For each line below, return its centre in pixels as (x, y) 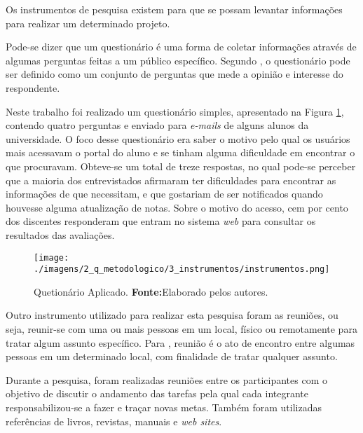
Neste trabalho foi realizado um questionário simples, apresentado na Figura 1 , (175, 111)
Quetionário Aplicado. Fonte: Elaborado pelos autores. (151, 291)
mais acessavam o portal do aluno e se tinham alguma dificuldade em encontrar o (180, 152)
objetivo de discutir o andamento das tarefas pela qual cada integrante (157, 393)
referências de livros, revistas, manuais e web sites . (114, 421)
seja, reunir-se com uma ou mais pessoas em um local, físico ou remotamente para (181, 329)
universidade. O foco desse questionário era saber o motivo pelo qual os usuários (178, 138)
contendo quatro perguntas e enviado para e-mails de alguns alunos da (157, 125)
